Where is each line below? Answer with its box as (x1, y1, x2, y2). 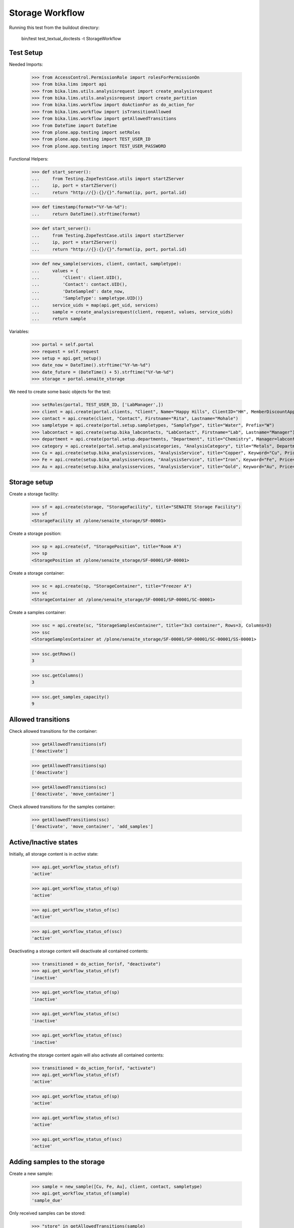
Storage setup (9, 478, 53, 486)
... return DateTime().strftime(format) (31, 211, 141, 217)
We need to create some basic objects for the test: (9, 389, 111, 395)
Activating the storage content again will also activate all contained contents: (9, 1052, 164, 1058)
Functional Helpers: (9, 156, 49, 162)
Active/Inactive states (9, 838, 78, 846)
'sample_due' (31, 1198, 63, 1203)
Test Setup (9, 48, 43, 56)
